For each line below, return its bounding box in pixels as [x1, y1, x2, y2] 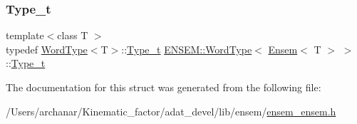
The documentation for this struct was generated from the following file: [6, 80, 321, 94]
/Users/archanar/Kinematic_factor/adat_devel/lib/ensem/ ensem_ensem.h [6, 103, 336, 118]
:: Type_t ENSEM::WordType [121, 41, 252, 56]
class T [57, 28, 88, 43]
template [6, 28, 44, 43]
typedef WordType [6, 41, 88, 56]
